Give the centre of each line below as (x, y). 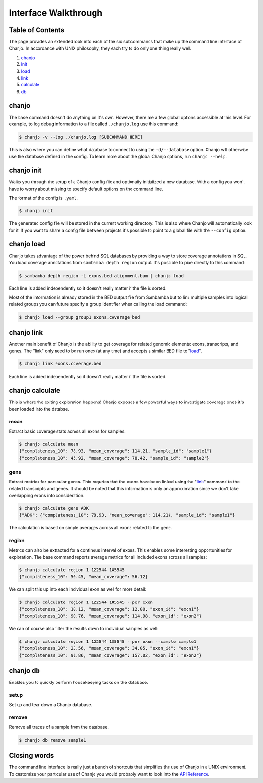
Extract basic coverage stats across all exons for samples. (67, 431)
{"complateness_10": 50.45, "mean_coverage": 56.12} (84, 577)
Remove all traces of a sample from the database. (59, 727)
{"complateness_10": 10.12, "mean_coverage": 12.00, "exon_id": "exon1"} (109, 609)
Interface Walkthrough (56, 13)
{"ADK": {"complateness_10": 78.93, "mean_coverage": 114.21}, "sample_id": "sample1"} (127, 515)
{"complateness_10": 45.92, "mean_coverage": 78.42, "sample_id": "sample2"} (114, 458)
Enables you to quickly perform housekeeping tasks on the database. (78, 683)
